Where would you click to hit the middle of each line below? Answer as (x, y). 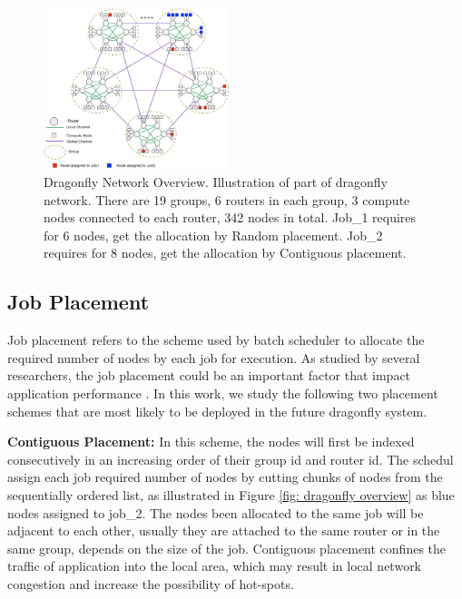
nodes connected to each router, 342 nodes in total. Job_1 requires (230, 217)
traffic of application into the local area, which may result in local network (215, 566)
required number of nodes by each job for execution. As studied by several (214, 357)
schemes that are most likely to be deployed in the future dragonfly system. (217, 411)
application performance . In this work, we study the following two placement (223, 393)
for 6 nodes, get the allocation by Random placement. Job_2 (213, 235)
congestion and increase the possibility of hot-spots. (151, 583)
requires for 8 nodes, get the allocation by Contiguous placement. (225, 253)
